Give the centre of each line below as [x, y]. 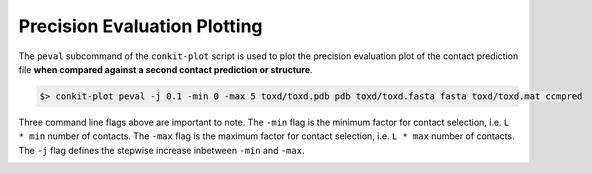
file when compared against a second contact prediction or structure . [166, 69]
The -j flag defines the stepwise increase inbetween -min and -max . [161, 150]
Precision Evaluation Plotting [141, 26]
